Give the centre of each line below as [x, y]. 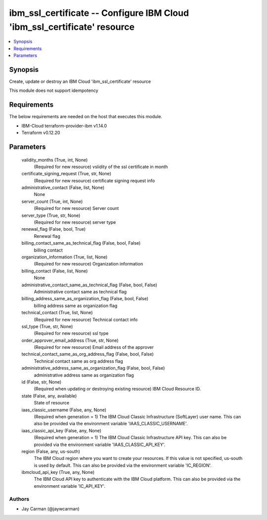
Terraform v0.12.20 [41, 133]
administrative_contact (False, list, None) [63, 188]
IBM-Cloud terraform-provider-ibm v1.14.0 [64, 126]
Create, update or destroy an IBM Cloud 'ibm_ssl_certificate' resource [80, 81]
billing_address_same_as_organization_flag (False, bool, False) [85, 299]
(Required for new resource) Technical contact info [86, 320]
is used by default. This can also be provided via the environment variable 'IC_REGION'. [123, 465]
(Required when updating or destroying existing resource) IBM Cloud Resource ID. [117, 389]
